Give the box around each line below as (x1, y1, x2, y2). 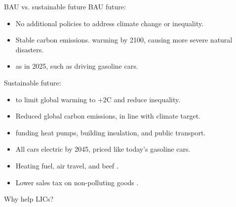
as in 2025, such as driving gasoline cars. (15, 61, 138, 71)
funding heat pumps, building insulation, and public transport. (15, 127, 206, 137)
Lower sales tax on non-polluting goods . (15, 177, 139, 187)
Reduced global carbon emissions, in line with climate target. (15, 111, 201, 121)
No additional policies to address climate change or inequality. (15, 18, 204, 28)
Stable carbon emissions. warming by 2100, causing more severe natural (15, 35, 233, 45)
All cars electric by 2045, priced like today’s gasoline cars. (15, 144, 191, 154)
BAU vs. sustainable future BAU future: (4, 1, 126, 11)
